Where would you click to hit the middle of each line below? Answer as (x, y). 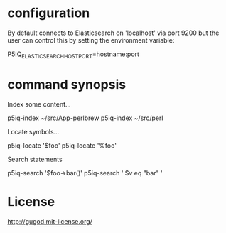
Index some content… (39, 104)
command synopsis (67, 84)
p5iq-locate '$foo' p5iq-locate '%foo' (62, 145)
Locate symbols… (33, 131)
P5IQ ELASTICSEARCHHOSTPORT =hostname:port (74, 55)
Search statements (35, 159)
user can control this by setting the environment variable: (91, 40)
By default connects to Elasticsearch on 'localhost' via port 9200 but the (113, 33)
